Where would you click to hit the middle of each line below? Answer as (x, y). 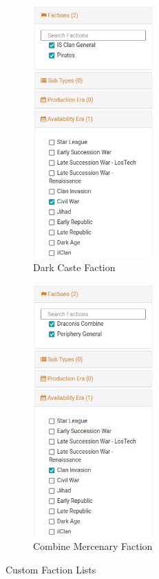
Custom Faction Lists (51, 569)
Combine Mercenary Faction (93, 546)
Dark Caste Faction (74, 267)
